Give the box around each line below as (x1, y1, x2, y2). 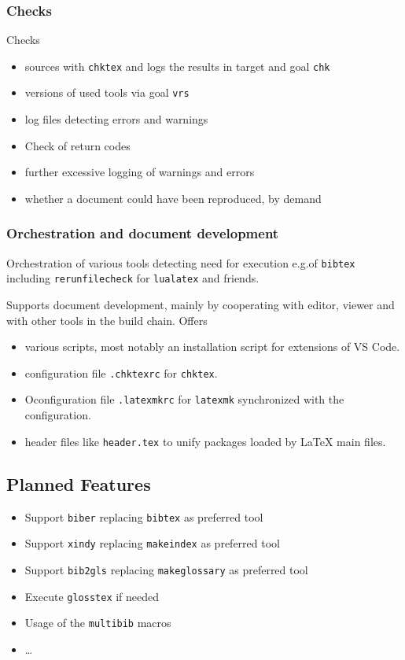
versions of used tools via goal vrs (24, 84, 190, 101)
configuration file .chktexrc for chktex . (24, 364, 218, 381)
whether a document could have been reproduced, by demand (24, 190, 322, 206)
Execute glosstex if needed (24, 588, 160, 604)
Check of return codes (24, 137, 131, 153)
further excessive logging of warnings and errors (24, 164, 255, 180)
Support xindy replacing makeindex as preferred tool (24, 535, 280, 551)
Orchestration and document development (6, 223, 279, 243)
